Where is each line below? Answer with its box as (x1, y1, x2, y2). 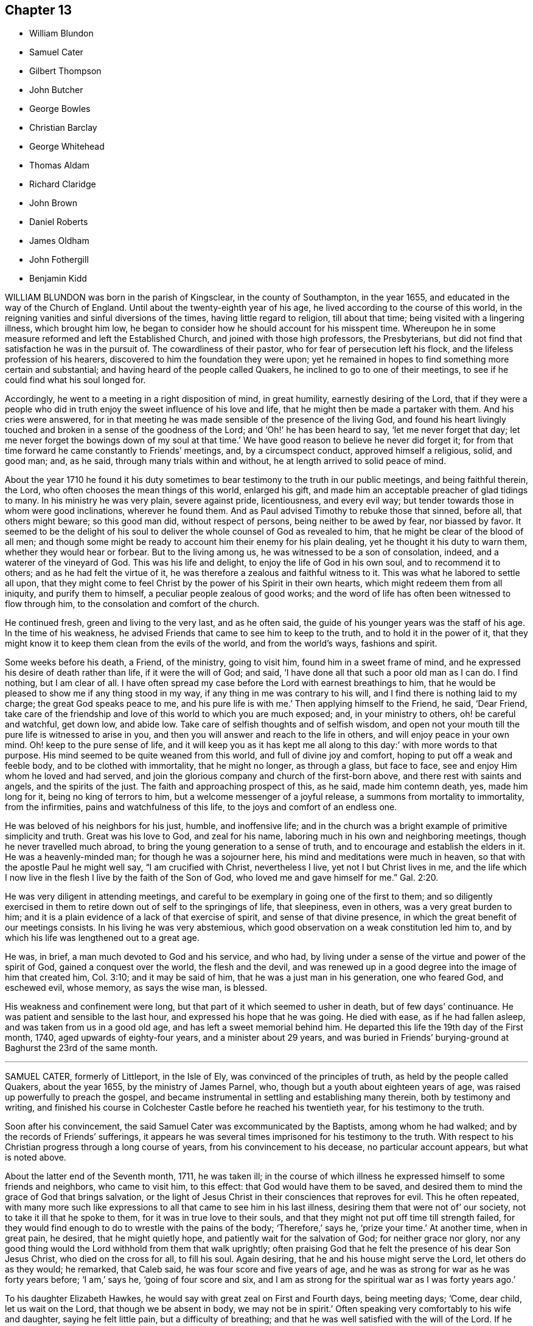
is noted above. (5, 1152, 66, 1163)
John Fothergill (29, 254, 89, 265)
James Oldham (29, 235, 89, 246)
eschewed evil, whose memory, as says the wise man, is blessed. (5, 982, 268, 993)
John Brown (29, 198, 77, 209)
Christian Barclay (29, 122, 97, 133)
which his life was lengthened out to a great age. (5, 932, 200, 943)
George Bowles (29, 103, 91, 114)
